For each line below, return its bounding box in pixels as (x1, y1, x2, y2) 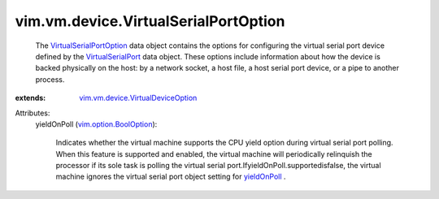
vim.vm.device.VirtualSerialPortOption (15, 12, 285, 30)
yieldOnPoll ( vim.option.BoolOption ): (35, 119, 158, 129)
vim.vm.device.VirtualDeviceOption (79, 93, 198, 103)
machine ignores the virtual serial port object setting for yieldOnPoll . (55, 171, 286, 182)
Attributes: (15, 108, 50, 118)
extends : (15, 93, 46, 103)
